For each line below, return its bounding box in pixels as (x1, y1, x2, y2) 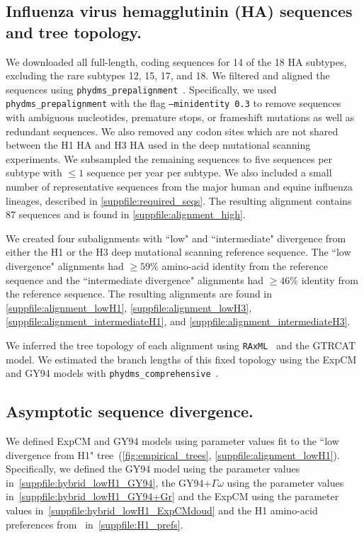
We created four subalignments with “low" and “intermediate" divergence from (6, 230, 346, 245)
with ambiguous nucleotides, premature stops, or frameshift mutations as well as (6, 110, 355, 125)
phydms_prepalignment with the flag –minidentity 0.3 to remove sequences (6, 96, 341, 111)
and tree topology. (6, 21, 142, 43)
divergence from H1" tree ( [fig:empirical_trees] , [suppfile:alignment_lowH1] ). (6, 447, 340, 462)
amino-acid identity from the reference (161, 259, 329, 273)
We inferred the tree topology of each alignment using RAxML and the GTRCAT (6, 338, 356, 352)
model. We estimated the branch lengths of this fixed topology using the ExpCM (6, 351, 357, 366)
